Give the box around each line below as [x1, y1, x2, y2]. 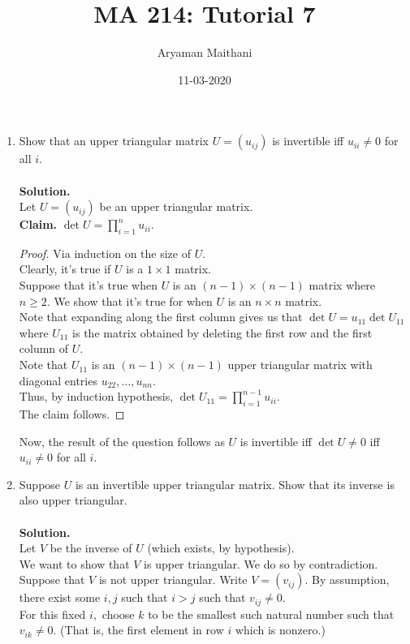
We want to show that [19, 555, 130, 572]
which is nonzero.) [235, 621, 326, 638]
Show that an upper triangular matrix [19, 132, 209, 149]
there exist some [19, 589, 101, 606]
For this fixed [19, 605, 86, 622]
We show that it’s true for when [54, 292, 213, 309]
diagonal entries [19, 371, 97, 389]
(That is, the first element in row [60, 621, 224, 638]
